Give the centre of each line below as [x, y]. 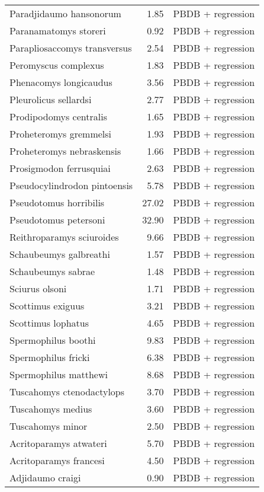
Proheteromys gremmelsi [61, 134]
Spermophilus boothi [53, 340]
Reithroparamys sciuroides [64, 237]
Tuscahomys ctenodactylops [67, 392]
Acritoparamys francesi [57, 460]
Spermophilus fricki [50, 357]
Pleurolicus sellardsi [51, 99]
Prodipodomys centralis [58, 116]
